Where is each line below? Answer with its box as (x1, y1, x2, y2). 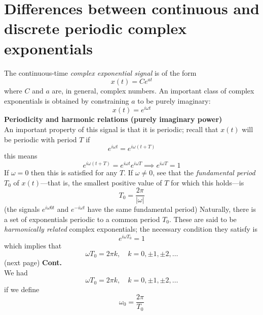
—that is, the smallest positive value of (41, 177, 162, 187)
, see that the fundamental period (153, 167, 255, 177)
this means (4, 150, 37, 161)
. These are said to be (169, 213, 237, 224)
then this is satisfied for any (31, 167, 118, 177)
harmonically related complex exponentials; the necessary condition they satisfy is (4, 224, 257, 234)
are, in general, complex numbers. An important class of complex (52, 85, 254, 96)
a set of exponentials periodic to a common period (4, 213, 160, 224)
